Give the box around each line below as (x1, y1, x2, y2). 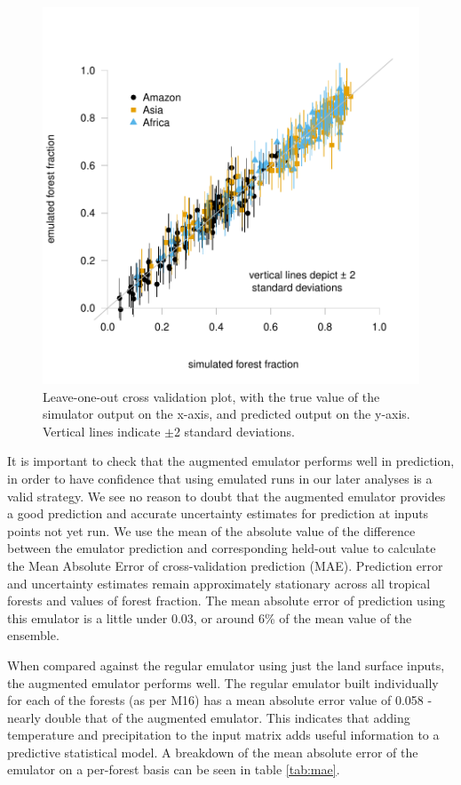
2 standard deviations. (173, 421, 295, 440)
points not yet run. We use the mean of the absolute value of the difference (7, 521, 416, 540)
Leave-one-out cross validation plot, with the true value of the (43, 387, 380, 405)
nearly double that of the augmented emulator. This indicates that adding (7, 708, 410, 726)
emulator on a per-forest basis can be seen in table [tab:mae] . (7, 760, 340, 779)
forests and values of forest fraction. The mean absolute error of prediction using (7, 591, 446, 610)
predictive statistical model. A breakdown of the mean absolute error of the (7, 742, 418, 761)
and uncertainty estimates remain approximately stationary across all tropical (7, 573, 431, 592)
